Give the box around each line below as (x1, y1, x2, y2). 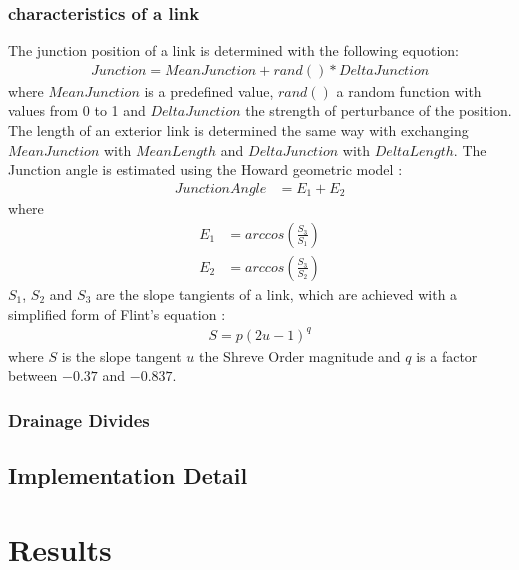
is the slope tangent (61, 345, 182, 366)
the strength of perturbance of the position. (245, 100, 512, 121)
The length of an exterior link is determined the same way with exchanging (8, 120, 469, 141)
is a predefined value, (144, 80, 274, 101)
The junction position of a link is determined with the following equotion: (8, 40, 459, 61)
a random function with (336, 80, 482, 101)
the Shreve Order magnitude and (199, 345, 401, 366)
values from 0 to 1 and (8, 100, 146, 121)
